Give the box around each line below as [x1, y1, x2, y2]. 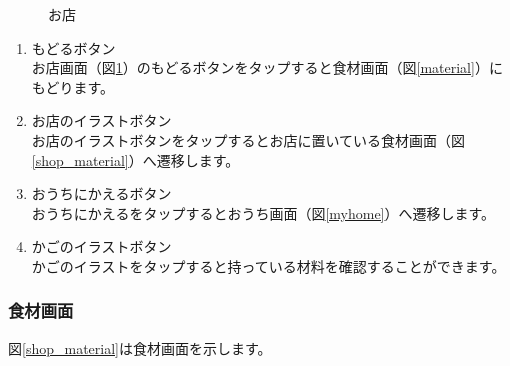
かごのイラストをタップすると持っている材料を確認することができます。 [31, 255, 506, 276]
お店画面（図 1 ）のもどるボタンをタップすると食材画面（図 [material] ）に [31, 57, 503, 78]
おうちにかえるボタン [31, 183, 172, 204]
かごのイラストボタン [31, 236, 172, 257]
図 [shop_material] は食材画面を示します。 [8, 337, 272, 358]
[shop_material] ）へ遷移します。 [31, 149, 240, 170]
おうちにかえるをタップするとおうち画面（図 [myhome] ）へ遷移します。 [31, 202, 496, 223]
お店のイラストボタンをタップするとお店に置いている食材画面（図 [31, 129, 466, 150]
